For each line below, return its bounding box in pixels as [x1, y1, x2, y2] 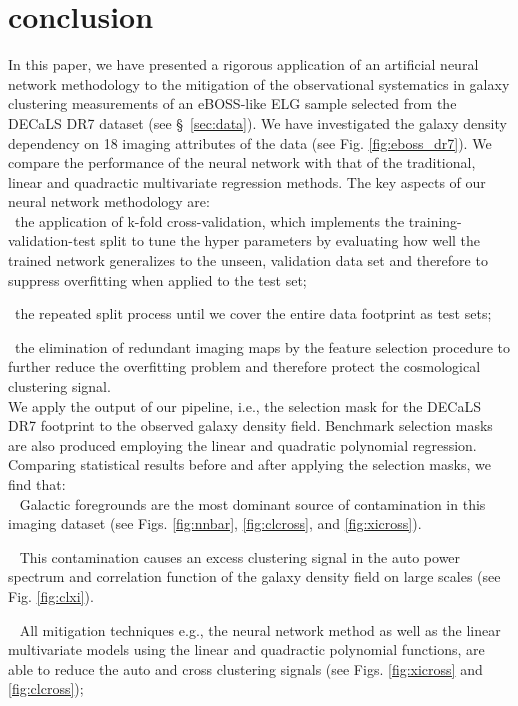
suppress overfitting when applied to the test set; [8, 269, 307, 290]
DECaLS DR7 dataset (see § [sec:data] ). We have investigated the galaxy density [8, 112, 507, 133]
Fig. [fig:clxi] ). [8, 585, 94, 606]
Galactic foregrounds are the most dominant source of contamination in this [19, 493, 486, 514]
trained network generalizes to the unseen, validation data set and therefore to [8, 250, 488, 271]
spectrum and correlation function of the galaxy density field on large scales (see [8, 566, 501, 587]
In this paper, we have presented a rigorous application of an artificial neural [8, 54, 479, 75]
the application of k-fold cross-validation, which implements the [14, 210, 405, 231]
